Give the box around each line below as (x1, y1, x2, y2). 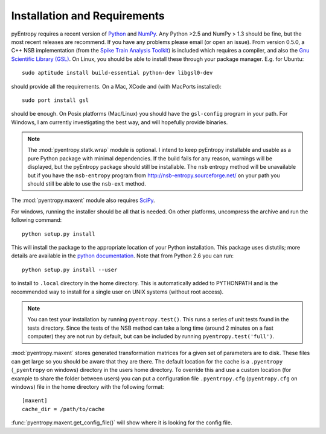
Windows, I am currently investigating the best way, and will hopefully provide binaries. (11, 118, 228, 126)
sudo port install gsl (22, 96, 89, 104)
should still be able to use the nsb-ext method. (27, 180, 146, 187)
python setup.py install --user (22, 266, 118, 273)
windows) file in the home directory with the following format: (11, 383, 164, 391)
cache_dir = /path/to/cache (22, 406, 105, 412)
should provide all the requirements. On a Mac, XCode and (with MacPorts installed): (11, 83, 222, 90)
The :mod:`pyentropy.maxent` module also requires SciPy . (11, 197, 155, 204)
